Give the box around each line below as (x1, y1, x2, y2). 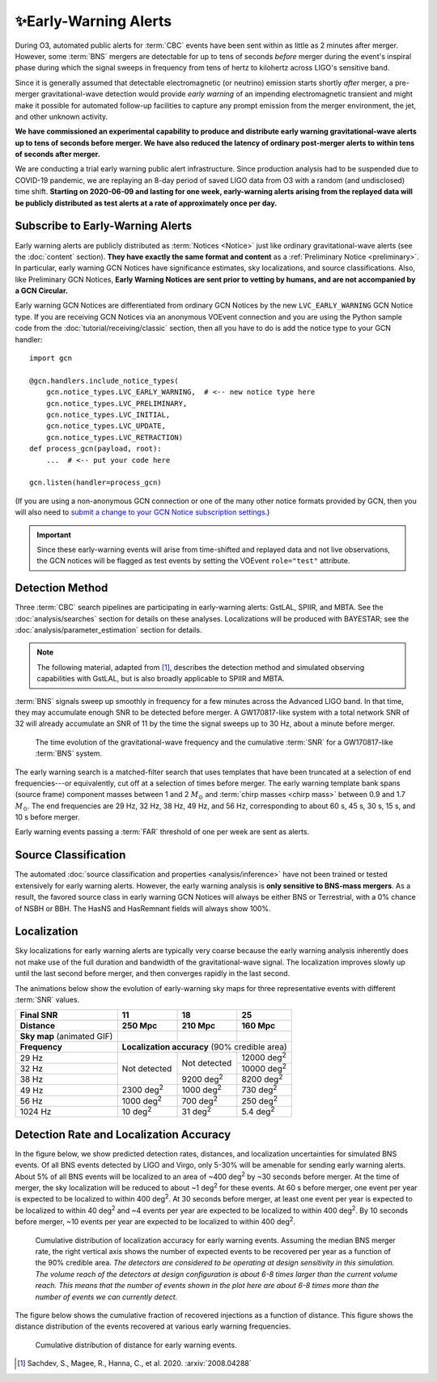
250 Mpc (121, 1020, 158, 1032)
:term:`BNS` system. (35, 748, 103, 758)
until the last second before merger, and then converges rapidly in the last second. (15, 969, 291, 978)
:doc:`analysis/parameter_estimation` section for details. (15, 625, 202, 634)
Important (36, 530, 72, 540)
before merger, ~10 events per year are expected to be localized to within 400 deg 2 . (15, 1215, 295, 1227)
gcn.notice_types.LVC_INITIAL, (45, 410, 171, 419)
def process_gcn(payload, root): (29, 444, 162, 453)
